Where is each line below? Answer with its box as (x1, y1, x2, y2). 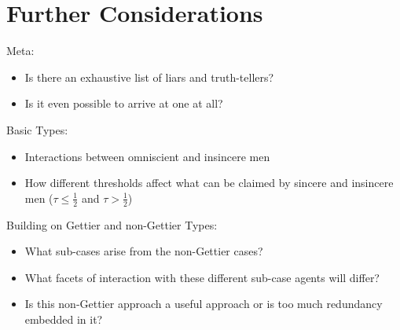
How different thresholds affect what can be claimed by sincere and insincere (24, 174, 394, 191)
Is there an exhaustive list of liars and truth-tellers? (24, 68, 274, 85)
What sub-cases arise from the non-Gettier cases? (24, 243, 263, 259)
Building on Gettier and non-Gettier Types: (6, 216, 218, 233)
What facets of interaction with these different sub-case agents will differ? (24, 269, 380, 285)
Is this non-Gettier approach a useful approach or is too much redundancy (24, 295, 383, 312)
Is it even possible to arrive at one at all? (24, 95, 223, 112)
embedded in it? (24, 310, 103, 327)
